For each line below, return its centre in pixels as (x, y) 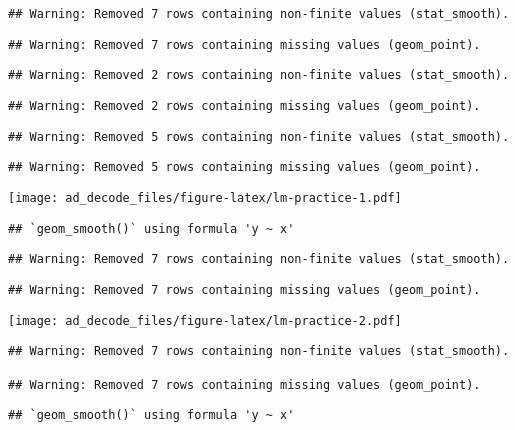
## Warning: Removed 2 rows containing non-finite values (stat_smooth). (259, 75)
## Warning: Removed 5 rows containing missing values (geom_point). (244, 167)
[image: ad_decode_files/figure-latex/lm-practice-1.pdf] (205, 197)
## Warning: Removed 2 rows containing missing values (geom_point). (244, 105)
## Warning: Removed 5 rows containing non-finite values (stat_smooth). (259, 136)
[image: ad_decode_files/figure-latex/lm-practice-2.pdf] (205, 320)
